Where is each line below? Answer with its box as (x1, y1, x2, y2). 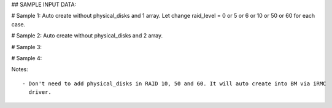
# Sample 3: (11, 43, 42, 50)
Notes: (11, 66, 28, 73)
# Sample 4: (11, 54, 42, 61)
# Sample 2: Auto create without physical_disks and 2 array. (11, 32, 163, 39)
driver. (28, 89, 52, 96)
